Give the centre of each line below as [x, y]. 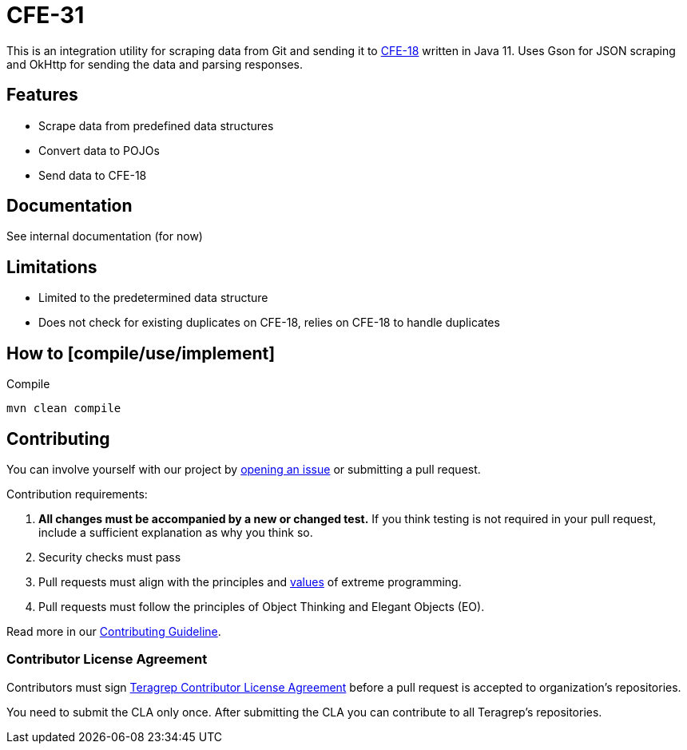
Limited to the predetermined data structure [153, 298]
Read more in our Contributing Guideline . [114, 631]
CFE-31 [46, 15]
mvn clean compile [64, 409]
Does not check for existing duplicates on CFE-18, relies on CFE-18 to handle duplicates [269, 323]
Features [42, 95]
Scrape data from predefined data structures [156, 125]
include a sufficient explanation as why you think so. [176, 532]
